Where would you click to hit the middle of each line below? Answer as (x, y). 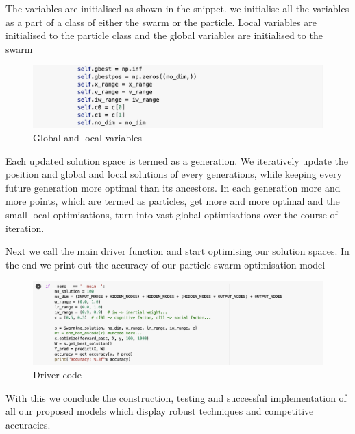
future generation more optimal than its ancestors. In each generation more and (173, 187)
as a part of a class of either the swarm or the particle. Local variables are (161, 22)
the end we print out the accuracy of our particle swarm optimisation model (166, 264)
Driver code (58, 375)
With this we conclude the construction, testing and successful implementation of (176, 397)
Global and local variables (87, 138)
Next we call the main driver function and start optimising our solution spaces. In (177, 251)
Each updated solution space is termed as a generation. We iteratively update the (177, 160)
